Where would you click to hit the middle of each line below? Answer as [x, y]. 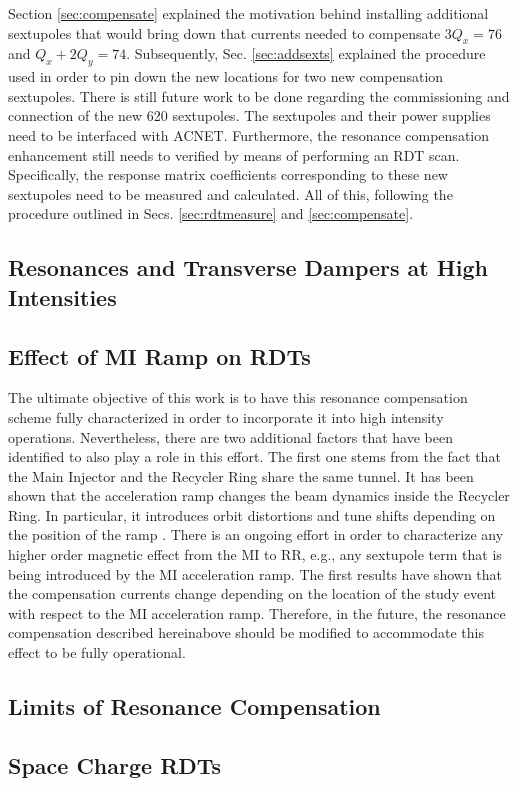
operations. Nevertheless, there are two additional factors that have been [230, 436]
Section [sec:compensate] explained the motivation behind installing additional [248, 13]
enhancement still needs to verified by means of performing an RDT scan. [234, 154]
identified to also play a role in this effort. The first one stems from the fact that [254, 456]
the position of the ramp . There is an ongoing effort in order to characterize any [256, 534]
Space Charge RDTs [115, 764]
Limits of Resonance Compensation [194, 706]
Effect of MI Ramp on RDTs [159, 355]
